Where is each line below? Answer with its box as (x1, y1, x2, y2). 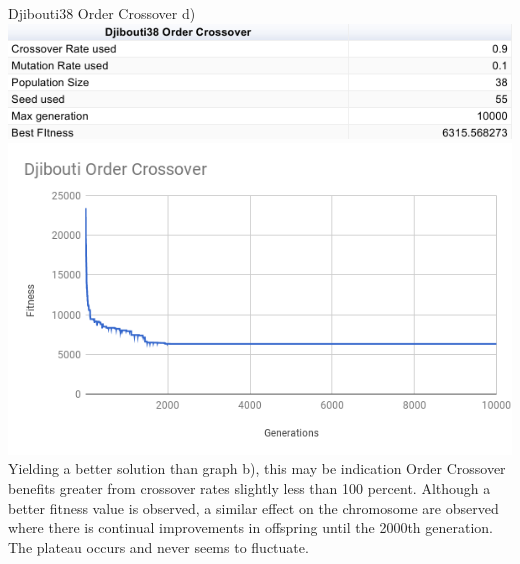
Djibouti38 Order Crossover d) (8, 3, 196, 23)
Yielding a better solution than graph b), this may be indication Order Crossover (8, 458, 506, 479)
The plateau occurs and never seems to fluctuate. (8, 536, 309, 557)
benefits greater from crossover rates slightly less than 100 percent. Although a (8, 478, 491, 499)
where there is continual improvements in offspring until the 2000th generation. (8, 517, 493, 538)
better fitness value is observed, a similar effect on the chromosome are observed (8, 497, 499, 518)
